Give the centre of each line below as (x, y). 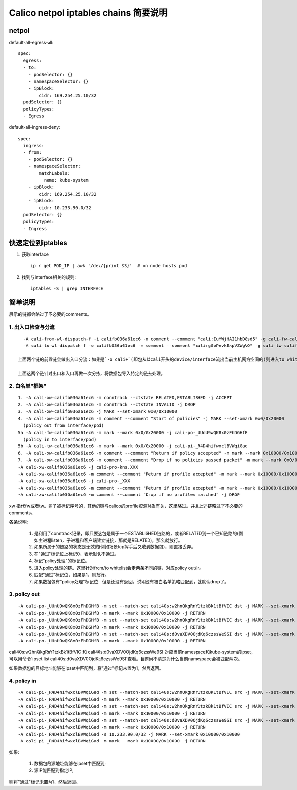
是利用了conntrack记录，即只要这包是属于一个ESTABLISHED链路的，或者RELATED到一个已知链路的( (136, 533)
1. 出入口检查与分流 (32, 327)
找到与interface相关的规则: (49, 277)
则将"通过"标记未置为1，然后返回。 (45, 782)
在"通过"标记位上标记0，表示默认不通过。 (76, 554)
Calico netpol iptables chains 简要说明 (88, 13)
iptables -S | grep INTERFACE (67, 288)
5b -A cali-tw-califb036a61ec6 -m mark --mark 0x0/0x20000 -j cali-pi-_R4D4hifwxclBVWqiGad (133, 446)
